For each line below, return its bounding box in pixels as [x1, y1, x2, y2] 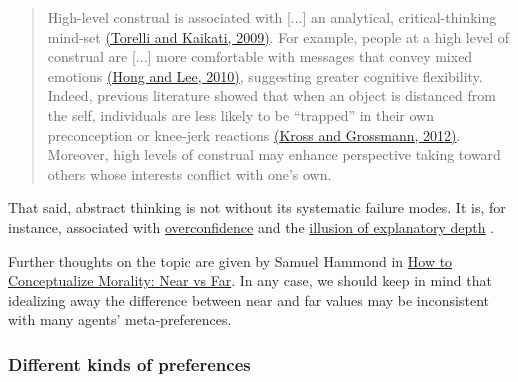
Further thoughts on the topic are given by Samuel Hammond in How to [8, 250, 453, 271]
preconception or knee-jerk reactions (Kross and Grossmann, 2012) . [47, 124, 461, 145]
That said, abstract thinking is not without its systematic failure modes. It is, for [8, 197, 506, 218]
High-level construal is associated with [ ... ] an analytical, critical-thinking [47, 7, 497, 27]
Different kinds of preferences [8, 351, 251, 376]
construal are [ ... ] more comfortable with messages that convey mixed [47, 46, 473, 67]
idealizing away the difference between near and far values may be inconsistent [8, 289, 489, 310]
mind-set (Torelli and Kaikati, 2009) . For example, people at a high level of [47, 26, 510, 47]
